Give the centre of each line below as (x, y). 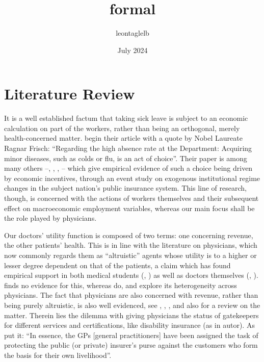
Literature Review (70, 94)
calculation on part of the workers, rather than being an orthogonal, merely (122, 128)
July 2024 (133, 50)
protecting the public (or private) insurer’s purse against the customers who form (131, 345)
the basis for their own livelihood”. (58, 355)
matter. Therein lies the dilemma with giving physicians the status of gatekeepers (131, 315)
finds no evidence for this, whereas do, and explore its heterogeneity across (121, 285)
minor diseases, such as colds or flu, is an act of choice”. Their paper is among (126, 158)
